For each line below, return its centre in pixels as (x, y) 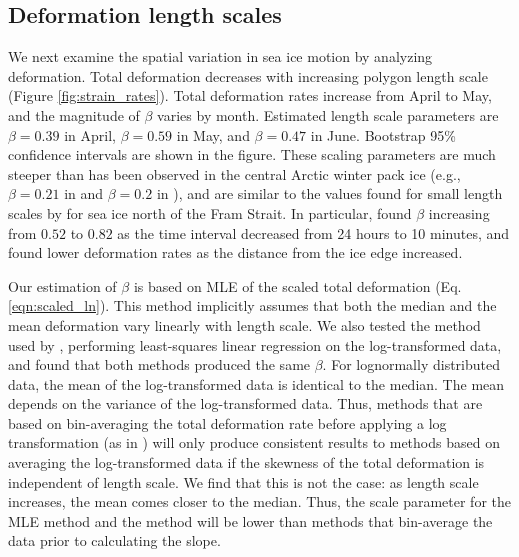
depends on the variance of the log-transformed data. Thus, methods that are (245, 403)
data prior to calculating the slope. (114, 540)
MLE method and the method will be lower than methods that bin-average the (250, 520)
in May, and (213, 134)
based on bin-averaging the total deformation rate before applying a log (227, 422)
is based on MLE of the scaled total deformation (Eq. (297, 285)
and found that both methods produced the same (159, 364)
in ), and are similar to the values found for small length (329, 193)
